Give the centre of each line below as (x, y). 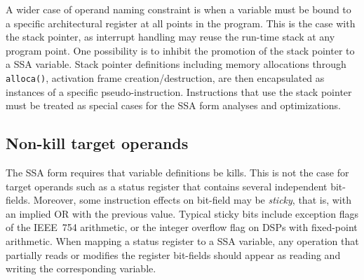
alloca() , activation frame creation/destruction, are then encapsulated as (165, 77)
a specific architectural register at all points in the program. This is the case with (181, 23)
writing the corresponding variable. (81, 268)
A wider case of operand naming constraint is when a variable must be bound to (178, 9)
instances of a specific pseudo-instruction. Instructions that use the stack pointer (179, 91)
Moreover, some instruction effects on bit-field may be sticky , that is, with (192, 200)
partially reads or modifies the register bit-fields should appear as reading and (173, 254)
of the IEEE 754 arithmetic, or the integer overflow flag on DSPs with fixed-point (182, 227)
